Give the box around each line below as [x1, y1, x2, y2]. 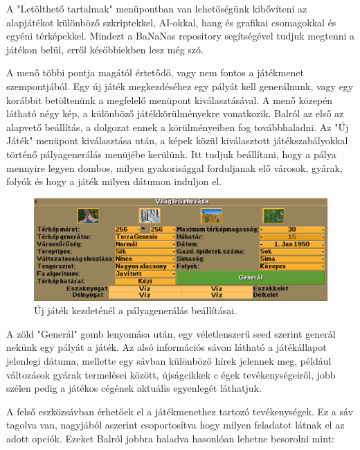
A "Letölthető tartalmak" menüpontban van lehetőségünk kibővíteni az [6, 1, 307, 15]
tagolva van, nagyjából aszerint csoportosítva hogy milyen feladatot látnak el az [6, 417, 345, 432]
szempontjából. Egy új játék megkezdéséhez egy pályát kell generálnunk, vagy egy [6, 78, 354, 93]
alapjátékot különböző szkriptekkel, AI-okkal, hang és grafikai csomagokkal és [6, 15, 336, 29]
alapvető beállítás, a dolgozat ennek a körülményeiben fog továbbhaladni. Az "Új [6, 119, 349, 134]
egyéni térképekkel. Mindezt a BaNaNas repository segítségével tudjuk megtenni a [6, 28, 355, 43]
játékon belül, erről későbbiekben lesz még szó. [6, 42, 204, 56]
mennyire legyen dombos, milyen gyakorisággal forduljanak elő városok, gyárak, [6, 160, 343, 175]
